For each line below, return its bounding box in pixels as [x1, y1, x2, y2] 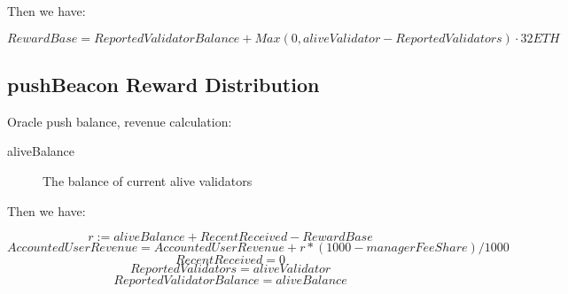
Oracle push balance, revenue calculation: [7, 112, 232, 130]
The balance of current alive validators [43, 171, 253, 190]
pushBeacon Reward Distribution [7, 70, 320, 97]
